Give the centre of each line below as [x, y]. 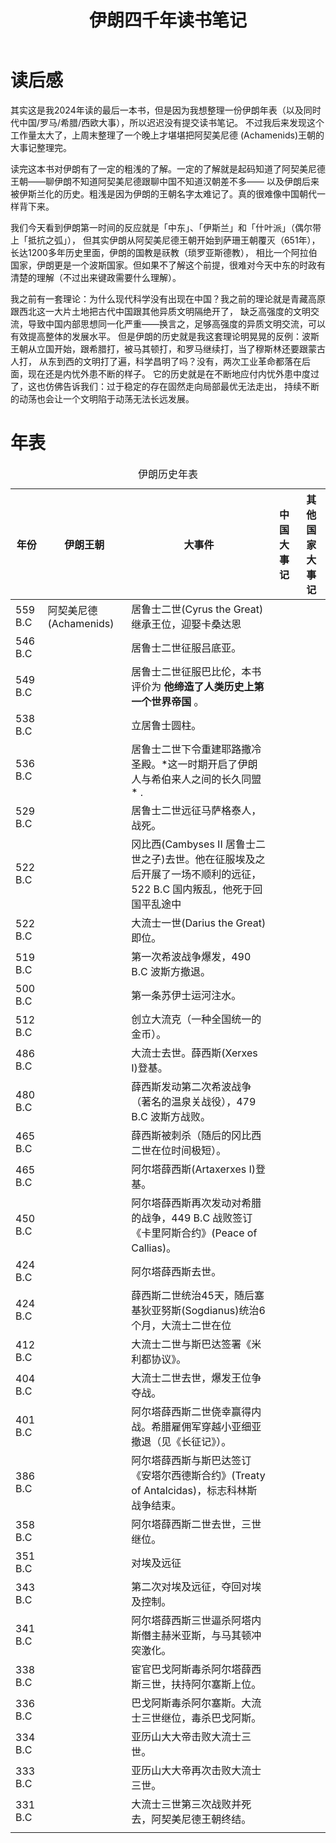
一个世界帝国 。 [168, 701]
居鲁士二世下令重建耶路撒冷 [196, 749]
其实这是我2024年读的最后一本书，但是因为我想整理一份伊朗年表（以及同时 [166, 110]
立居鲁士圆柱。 [166, 725]
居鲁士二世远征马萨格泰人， [196, 810]
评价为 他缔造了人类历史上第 [198, 686]
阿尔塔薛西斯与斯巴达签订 [191, 1460]
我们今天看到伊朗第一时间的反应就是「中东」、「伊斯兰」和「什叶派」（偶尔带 [166, 227]
